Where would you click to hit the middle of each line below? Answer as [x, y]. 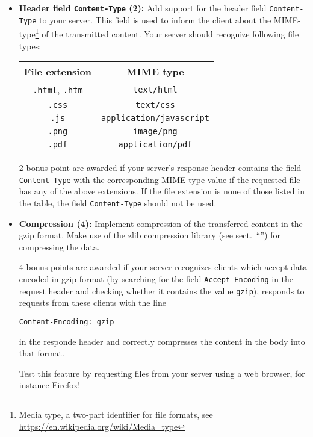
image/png [155, 132]
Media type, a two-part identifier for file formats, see [116, 414]
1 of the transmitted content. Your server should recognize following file [167, 33]
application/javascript [155, 118]
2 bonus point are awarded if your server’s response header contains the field [160, 168]
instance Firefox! [50, 385]
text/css [155, 105]
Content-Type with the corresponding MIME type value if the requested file [160, 179]
